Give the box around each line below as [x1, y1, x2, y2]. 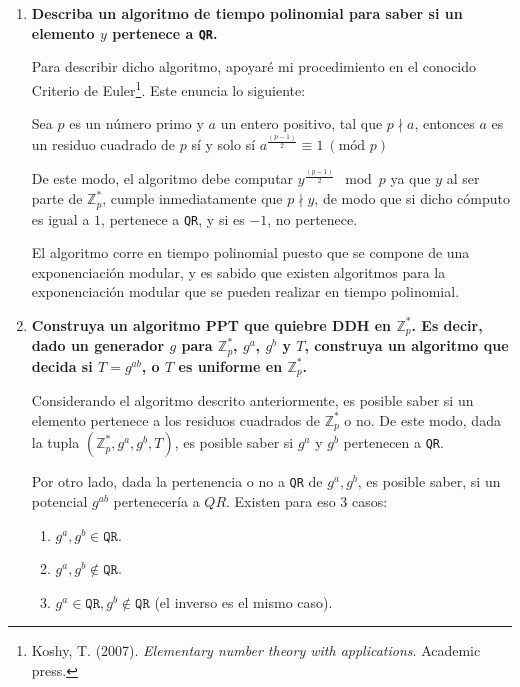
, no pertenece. [267, 208, 358, 229]
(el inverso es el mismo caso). [154, 591, 333, 612]
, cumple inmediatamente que [102, 188, 283, 209]
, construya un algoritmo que [304, 335, 509, 356]
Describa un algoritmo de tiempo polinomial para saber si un [31, 3, 463, 23]
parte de [31, 188, 83, 209]
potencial [31, 491, 88, 512]
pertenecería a [113, 491, 200, 512]
